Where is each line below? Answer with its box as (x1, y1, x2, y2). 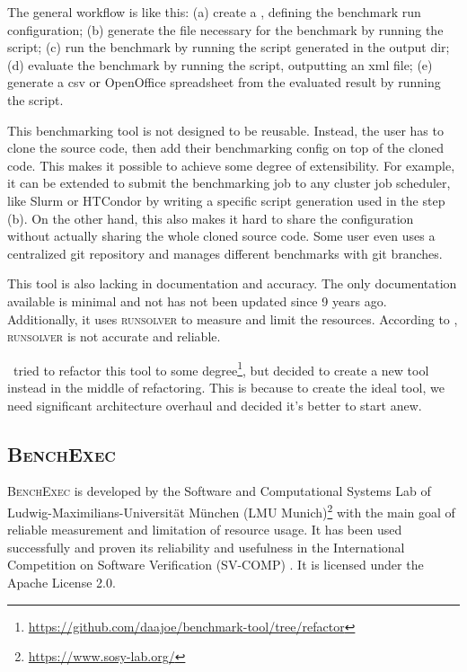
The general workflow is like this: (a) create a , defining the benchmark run (7, 3, 421, 21)
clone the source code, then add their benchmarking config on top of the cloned (7, 138, 444, 157)
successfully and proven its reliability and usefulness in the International (7, 537, 405, 556)
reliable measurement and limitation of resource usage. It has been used (7, 520, 402, 539)
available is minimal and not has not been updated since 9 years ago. (7, 291, 387, 310)
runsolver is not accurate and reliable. (7, 327, 221, 346)
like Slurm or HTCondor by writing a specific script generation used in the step (7, 190, 445, 209)
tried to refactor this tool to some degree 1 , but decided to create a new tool (13, 358, 429, 379)
